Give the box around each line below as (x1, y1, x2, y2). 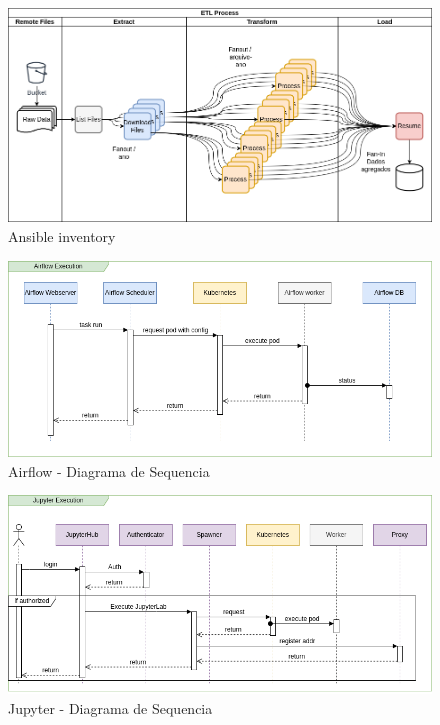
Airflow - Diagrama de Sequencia (8, 460, 210, 481)
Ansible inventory (8, 226, 116, 247)
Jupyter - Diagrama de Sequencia (8, 697, 213, 718)
